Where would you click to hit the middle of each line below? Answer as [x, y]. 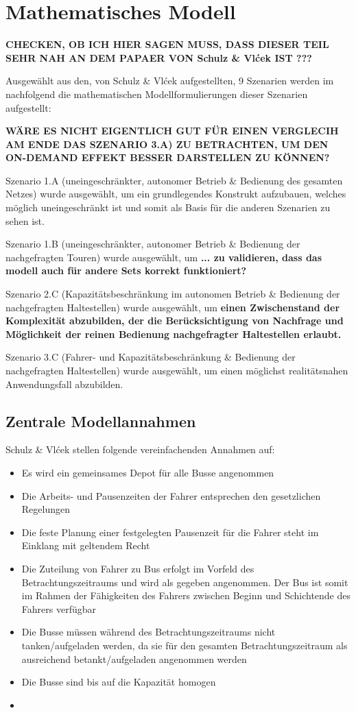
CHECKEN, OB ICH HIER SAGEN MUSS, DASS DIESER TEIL [167, 44]
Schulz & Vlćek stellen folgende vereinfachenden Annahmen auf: [140, 449]
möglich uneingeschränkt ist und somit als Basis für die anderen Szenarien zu [168, 207]
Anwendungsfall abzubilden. [64, 384]
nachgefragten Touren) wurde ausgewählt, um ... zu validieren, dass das [164, 257]
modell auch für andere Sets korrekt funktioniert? [126, 270]
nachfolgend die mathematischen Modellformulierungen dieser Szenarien [157, 94]
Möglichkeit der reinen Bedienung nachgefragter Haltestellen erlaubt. [174, 334]
